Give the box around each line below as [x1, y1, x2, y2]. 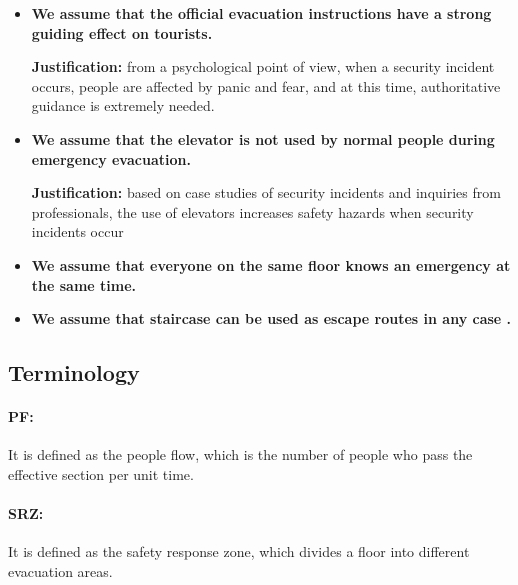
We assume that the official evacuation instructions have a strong [31, 3, 492, 23]
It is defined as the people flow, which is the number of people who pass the [8, 444, 473, 465]
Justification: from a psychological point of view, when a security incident [31, 56, 495, 77]
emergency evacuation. [31, 148, 191, 169]
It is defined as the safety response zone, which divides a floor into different [8, 541, 470, 562]
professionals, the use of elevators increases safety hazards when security [31, 201, 474, 222]
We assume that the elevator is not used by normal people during [31, 128, 495, 149]
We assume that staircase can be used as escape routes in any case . [31, 308, 512, 329]
